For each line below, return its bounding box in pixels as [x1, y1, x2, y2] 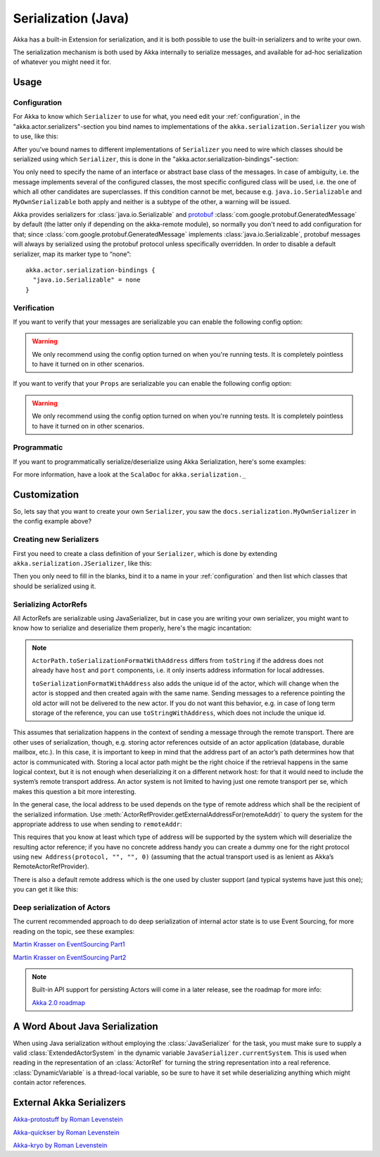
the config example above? [13, 517, 91, 526]
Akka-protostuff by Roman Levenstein [13, 1115, 123, 1124]
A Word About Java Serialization [13, 1020, 158, 1032]
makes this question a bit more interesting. [13, 787, 137, 795]
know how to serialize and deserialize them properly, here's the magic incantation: [13, 624, 252, 633]
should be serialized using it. [13, 581, 96, 590]
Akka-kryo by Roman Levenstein [13, 1141, 108, 1149]
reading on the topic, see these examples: [13, 927, 135, 935]
